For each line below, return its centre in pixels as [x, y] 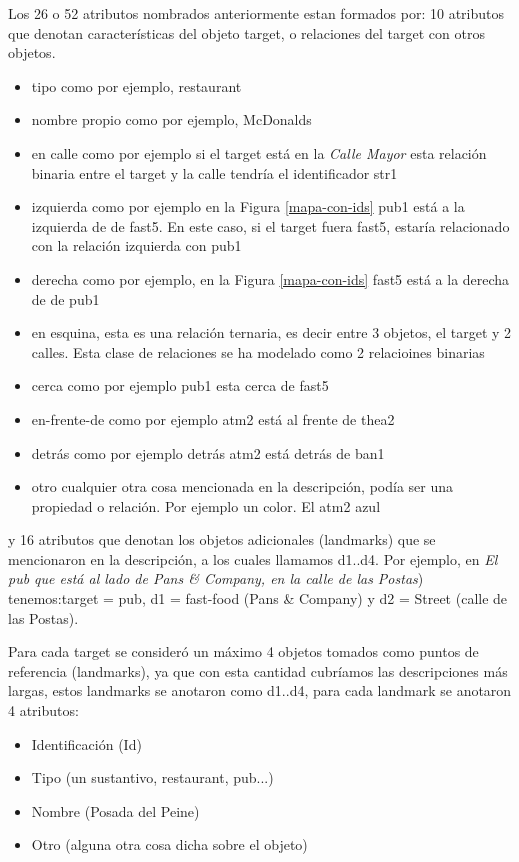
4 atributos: [43, 710]
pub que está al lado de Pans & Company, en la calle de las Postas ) [216, 578]
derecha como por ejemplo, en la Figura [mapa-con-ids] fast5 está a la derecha [270, 278]
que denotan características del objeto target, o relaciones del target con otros [246, 32]
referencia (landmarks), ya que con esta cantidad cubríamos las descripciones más [258, 670]
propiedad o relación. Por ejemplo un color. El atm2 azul [206, 505]
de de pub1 [65, 298]
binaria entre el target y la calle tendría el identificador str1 [214, 172]
